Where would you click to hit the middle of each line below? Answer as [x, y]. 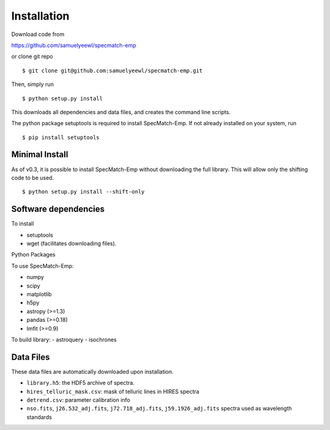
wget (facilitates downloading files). [71, 244]
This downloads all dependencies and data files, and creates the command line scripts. [121, 112]
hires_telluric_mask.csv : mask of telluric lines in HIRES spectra [113, 392]
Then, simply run [33, 84]
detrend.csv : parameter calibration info [79, 400]
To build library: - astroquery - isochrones [64, 340]
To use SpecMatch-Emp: [42, 266]
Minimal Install [40, 155]
